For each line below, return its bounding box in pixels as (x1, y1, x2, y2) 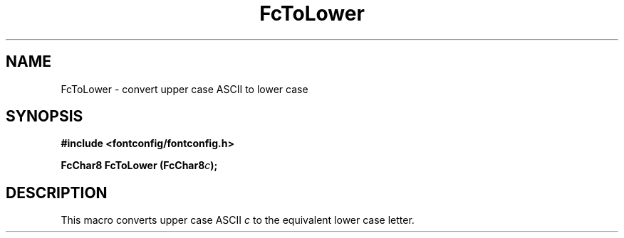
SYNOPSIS (6, 107, 83, 126)
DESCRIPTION (6, 183, 108, 202)
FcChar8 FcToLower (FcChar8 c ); (61, 159, 218, 172)
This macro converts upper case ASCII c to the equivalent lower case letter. (61, 214, 415, 227)
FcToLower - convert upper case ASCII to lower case (61, 82, 308, 95)
